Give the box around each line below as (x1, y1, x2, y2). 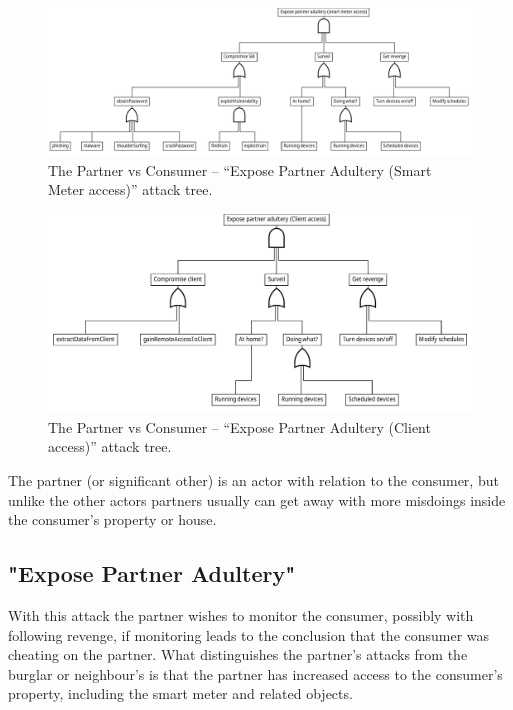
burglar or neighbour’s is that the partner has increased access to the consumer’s (8, 663, 503, 684)
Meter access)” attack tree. (48, 179, 213, 200)
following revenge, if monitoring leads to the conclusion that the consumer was (8, 624, 490, 645)
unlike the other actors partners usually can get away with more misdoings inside (8, 489, 506, 510)
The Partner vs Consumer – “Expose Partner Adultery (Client (48, 416, 431, 437)
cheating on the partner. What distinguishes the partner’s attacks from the (8, 644, 468, 665)
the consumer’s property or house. (8, 509, 217, 530)
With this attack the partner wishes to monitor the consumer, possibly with (8, 604, 474, 625)
